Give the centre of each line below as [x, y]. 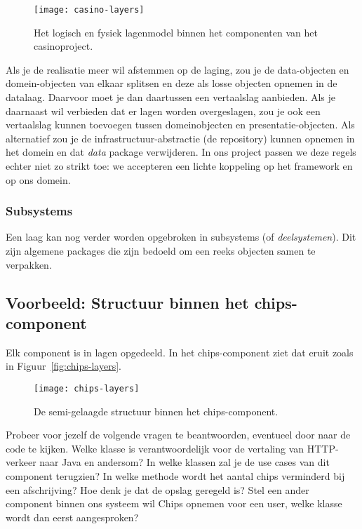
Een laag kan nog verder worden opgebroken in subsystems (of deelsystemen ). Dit [181, 237]
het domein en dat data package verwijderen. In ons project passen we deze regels [181, 152]
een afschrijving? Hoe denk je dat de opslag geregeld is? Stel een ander [157, 489]
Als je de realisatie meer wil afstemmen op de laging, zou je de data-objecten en [177, 69]
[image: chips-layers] [87, 388]
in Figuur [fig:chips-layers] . [63, 366]
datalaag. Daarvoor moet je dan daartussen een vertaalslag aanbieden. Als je [171, 97]
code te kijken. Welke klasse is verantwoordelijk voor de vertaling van [155, 448]
